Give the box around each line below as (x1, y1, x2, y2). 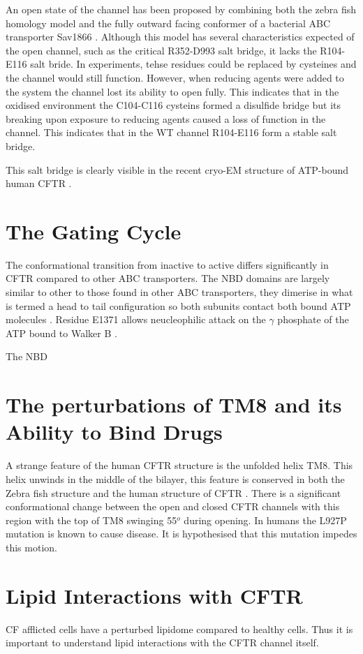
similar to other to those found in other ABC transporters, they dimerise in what (6, 285, 353, 299)
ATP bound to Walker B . (6, 325, 117, 340)
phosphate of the (277, 312, 349, 327)
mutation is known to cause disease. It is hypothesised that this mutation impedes (6, 526, 357, 541)
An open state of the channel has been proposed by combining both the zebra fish (6, 2, 357, 16)
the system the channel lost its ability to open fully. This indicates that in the (6, 84, 339, 98)
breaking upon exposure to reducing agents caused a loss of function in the (6, 111, 326, 126)
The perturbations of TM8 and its (6, 390, 342, 419)
